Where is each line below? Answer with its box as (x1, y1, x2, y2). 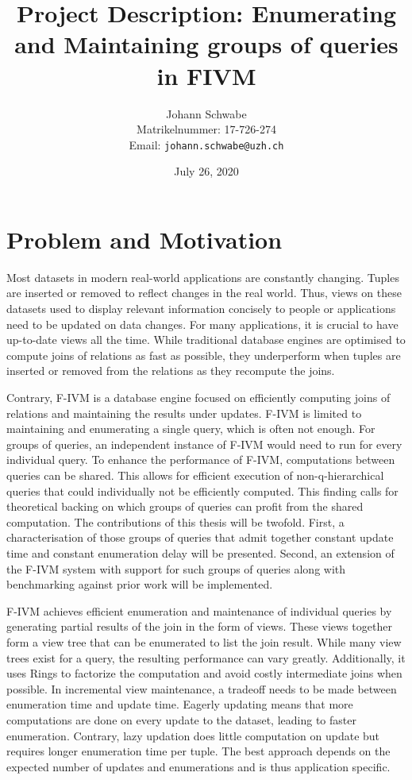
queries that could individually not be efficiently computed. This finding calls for (6, 482, 399, 499)
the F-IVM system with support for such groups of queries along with (6, 560, 346, 577)
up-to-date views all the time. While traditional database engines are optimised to (6, 331, 406, 348)
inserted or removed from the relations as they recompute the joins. (6, 362, 335, 379)
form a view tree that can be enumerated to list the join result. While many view (6, 633, 402, 650)
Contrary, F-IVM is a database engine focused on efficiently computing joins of (6, 389, 391, 406)
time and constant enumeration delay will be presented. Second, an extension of (6, 544, 395, 561)
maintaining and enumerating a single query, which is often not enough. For (6, 420, 375, 437)
